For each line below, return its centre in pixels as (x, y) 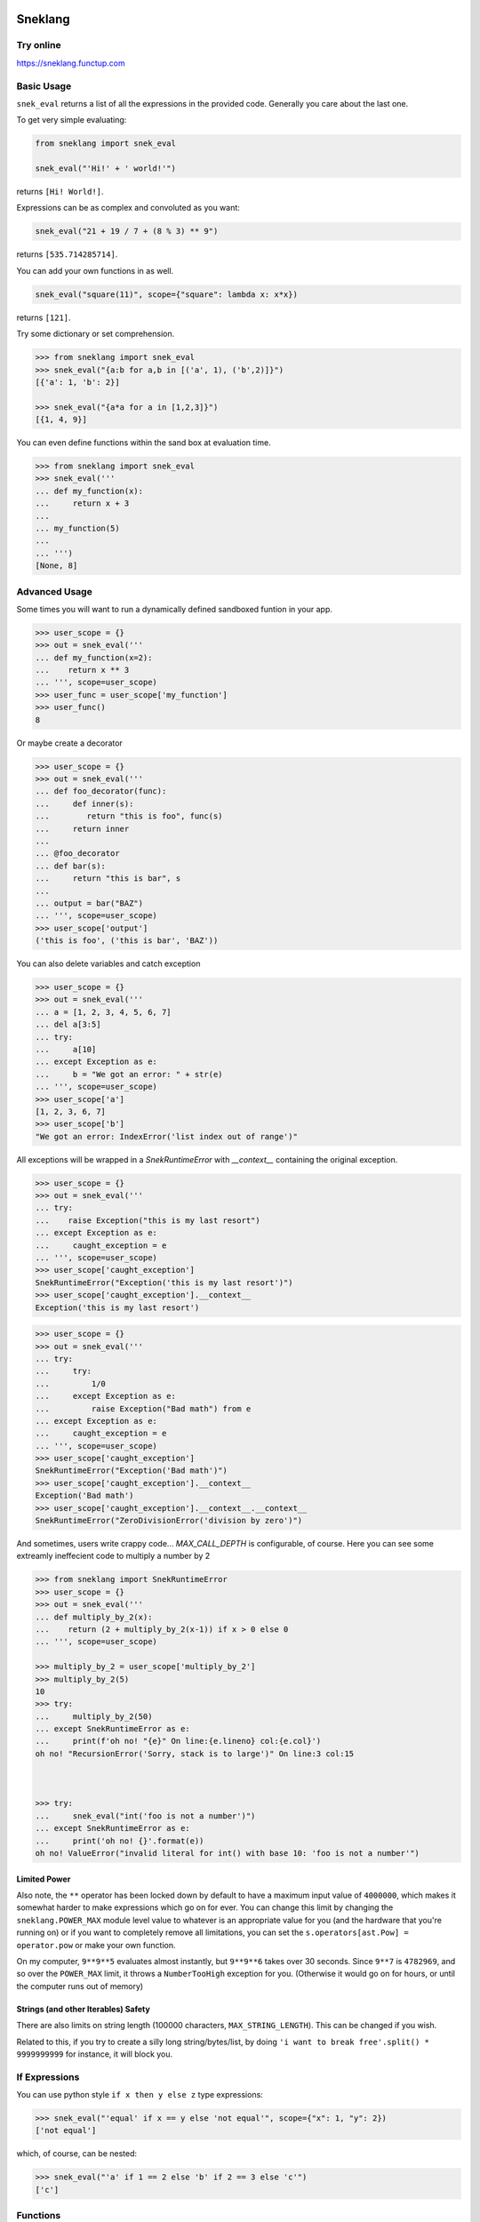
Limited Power (44, 1879)
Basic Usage (44, 86)
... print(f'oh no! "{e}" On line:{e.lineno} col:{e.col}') (178, 1741)
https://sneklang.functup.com (71, 63)
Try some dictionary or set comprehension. (96, 334)
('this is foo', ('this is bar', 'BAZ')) (127, 941)
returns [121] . (44, 317)
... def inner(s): (84, 803)
